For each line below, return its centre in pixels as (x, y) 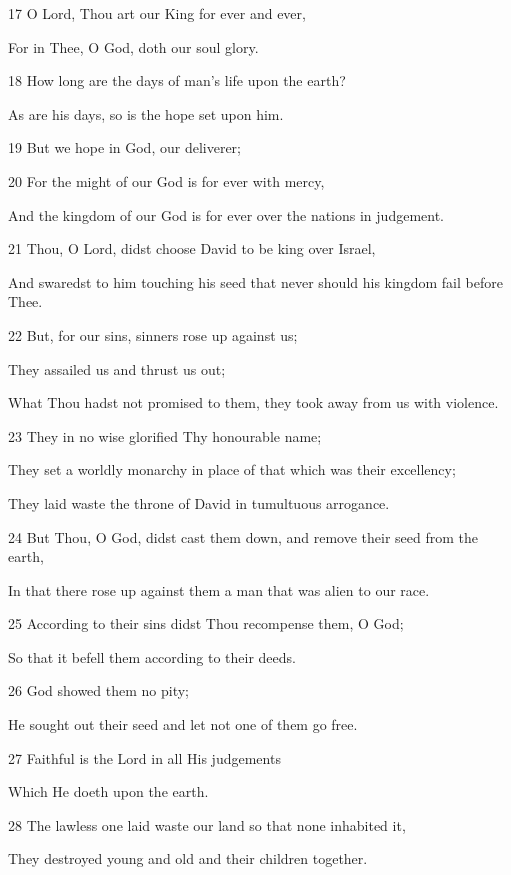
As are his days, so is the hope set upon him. (146, 113)
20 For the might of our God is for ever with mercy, (166, 180)
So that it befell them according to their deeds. (152, 656)
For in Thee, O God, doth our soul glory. (133, 46)
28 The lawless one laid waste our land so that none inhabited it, (207, 824)
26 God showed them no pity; (99, 690)
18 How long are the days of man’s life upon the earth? (177, 80)
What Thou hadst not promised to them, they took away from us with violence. (253, 402)
